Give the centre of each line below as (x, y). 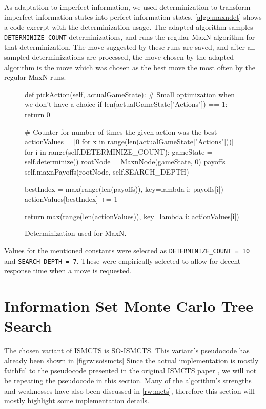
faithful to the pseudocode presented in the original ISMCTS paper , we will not (130, 370)
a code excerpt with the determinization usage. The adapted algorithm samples (129, 27)
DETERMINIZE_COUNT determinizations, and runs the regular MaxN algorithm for (130, 37)
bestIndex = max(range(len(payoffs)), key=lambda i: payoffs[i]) (124, 189)
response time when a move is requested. (68, 271)
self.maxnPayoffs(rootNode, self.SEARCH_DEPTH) (107, 171)
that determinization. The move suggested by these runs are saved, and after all (130, 47)
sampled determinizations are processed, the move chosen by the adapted (119, 57)
